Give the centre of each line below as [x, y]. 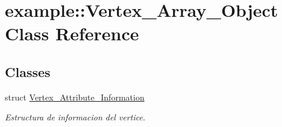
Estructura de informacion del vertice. [75, 117]
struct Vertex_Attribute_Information [75, 97]
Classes [28, 71]
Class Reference [72, 33]
